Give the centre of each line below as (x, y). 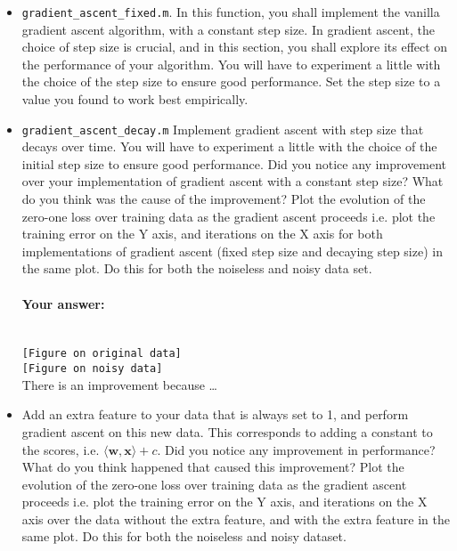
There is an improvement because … (119, 384)
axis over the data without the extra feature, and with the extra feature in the (236, 519)
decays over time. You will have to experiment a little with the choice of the (229, 146)
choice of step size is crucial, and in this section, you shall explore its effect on (235, 47)
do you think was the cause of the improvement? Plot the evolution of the (224, 199)
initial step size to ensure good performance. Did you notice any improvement (234, 163)
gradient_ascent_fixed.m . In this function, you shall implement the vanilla (231, 12)
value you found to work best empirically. (135, 99)
